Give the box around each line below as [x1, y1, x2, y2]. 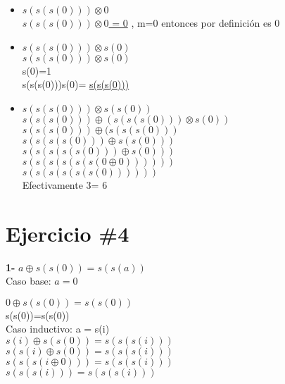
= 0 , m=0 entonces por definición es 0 [112, 16, 280, 30]
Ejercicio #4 [6, 218, 129, 247]
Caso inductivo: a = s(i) [6, 321, 110, 336]
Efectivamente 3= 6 [22, 177, 108, 192]
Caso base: [6, 273, 51, 288]
